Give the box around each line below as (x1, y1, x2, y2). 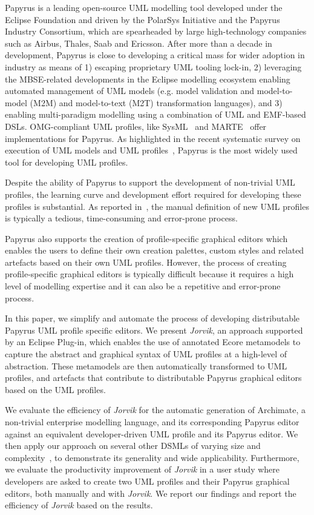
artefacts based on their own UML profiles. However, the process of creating (5, 255, 287, 268)
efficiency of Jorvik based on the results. (5, 499, 153, 511)
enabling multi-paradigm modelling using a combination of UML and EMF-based (5, 108, 306, 121)
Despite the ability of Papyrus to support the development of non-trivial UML (5, 176, 295, 189)
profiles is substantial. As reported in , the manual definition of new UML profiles (5, 200, 309, 212)
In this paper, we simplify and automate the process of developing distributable (5, 312, 300, 325)
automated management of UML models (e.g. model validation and (5, 84, 255, 97)
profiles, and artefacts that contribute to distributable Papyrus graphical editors (5, 371, 302, 384)
